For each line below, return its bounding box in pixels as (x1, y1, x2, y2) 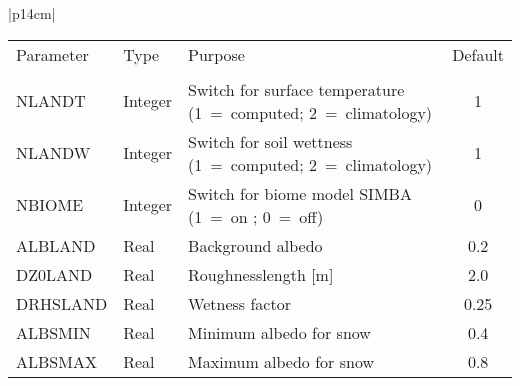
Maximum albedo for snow (188, 349, 374, 373)
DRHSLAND (16, 291, 108, 315)
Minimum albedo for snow (188, 320, 371, 344)
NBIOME (16, 193, 84, 217)
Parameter (16, 42, 89, 66)
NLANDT (16, 89, 86, 113)
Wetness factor (188, 291, 291, 315)
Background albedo (188, 233, 323, 257)
